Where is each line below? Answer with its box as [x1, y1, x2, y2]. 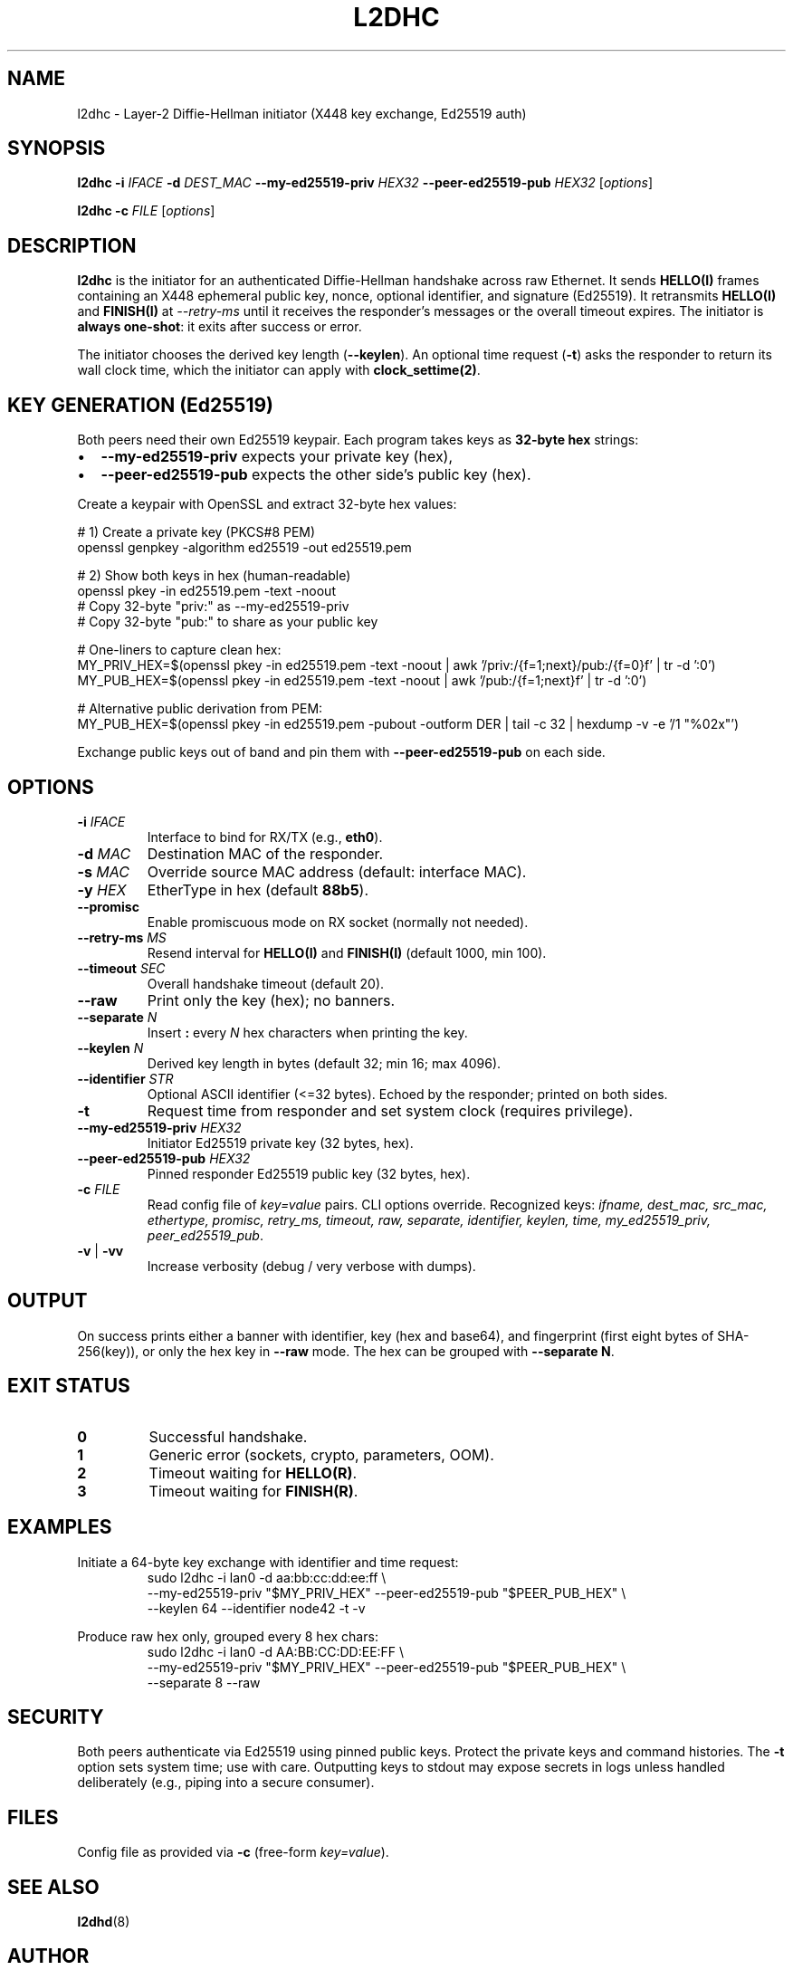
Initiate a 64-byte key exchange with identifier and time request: [77, 1554, 459, 1570]
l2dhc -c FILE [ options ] [77, 203, 215, 219]
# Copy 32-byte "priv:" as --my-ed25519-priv [77, 598, 349, 615]
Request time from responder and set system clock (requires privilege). [147, 1101, 634, 1120]
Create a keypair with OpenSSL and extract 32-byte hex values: [77, 496, 457, 512]
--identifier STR [77, 1070, 174, 1086]
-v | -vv [77, 1242, 124, 1258]
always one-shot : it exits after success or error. [77, 319, 362, 335]
